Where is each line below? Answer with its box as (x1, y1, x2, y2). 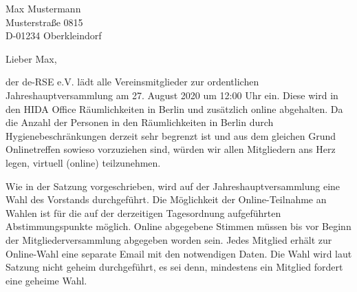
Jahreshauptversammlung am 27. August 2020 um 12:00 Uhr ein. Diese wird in (6, 87, 338, 102)
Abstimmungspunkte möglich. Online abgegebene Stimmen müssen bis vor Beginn (6, 219, 351, 233)
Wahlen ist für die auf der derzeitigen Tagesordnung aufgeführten (6, 205, 281, 220)
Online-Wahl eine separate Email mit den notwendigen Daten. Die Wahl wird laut (6, 246, 352, 260)
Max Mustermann (6, 1, 81, 15)
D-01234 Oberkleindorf (6, 28, 102, 43)
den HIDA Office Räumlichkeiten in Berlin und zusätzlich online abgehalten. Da (6, 101, 343, 116)
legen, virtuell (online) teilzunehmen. (6, 155, 161, 169)
